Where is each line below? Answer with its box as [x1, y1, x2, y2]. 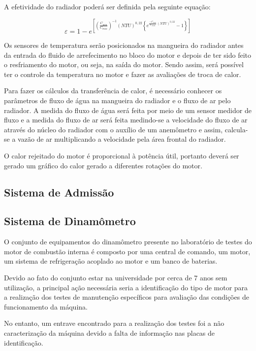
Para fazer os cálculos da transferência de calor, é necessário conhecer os [4, 85, 222, 96]
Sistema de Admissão [4, 184, 114, 199]
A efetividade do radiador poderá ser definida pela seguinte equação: [4, 1, 211, 11]
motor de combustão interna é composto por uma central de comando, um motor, [4, 246, 251, 256]
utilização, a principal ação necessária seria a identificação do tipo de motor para [4, 282, 248, 292]
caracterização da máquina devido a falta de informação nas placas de [4, 327, 215, 338]
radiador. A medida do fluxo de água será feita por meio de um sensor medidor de [4, 105, 252, 115]
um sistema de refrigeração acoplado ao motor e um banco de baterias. [4, 256, 218, 266]
